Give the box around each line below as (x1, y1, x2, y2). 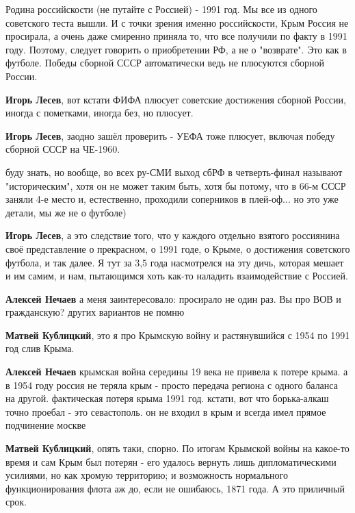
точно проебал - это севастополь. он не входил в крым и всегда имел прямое (5, 404, 326, 418)
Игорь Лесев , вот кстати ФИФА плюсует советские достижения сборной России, (5, 92, 346, 106)
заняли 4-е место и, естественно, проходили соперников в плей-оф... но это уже (5, 192, 339, 206)
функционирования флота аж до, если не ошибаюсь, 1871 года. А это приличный (5, 481, 345, 495)
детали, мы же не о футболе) (5, 205, 127, 219)
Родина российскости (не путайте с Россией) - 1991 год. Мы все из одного (5, 2, 317, 16)
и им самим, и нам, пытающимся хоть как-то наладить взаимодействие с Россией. (5, 268, 348, 283)
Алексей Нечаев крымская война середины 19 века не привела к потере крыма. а (5, 364, 348, 379)
